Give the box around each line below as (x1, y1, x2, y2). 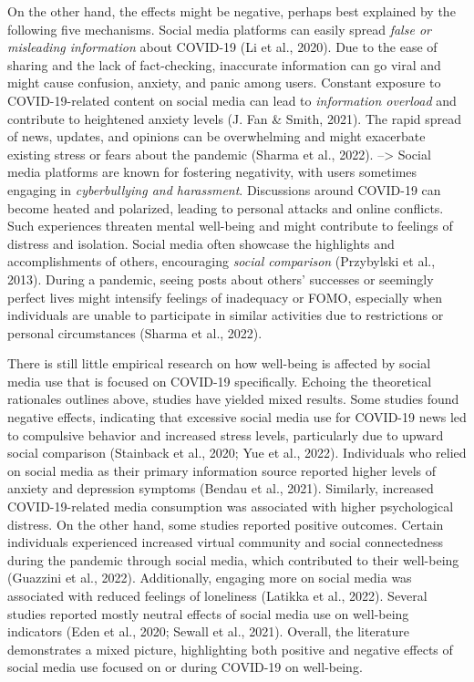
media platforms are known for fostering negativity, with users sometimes (7, 162, 417, 181)
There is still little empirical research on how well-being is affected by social (7, 354, 431, 373)
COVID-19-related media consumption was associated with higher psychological (7, 497, 454, 516)
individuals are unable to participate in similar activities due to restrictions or (7, 305, 444, 325)
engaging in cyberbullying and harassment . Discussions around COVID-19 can (7, 180, 441, 199)
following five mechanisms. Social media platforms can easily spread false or (7, 19, 431, 38)
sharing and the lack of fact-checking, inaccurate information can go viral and (7, 55, 441, 74)
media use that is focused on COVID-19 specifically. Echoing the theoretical (7, 371, 432, 390)
